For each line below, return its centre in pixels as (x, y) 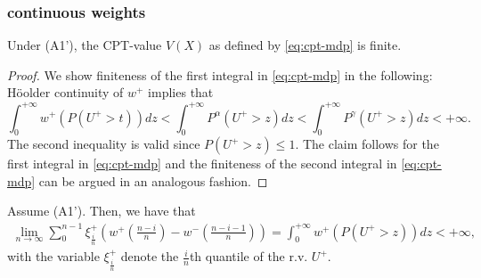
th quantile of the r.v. (249, 256)
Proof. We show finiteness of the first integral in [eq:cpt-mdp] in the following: (220, 74)
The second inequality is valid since (104, 144)
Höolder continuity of (65, 92)
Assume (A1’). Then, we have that (102, 211)
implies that (181, 92)
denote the (150, 256)
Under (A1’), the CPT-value (85, 45)
